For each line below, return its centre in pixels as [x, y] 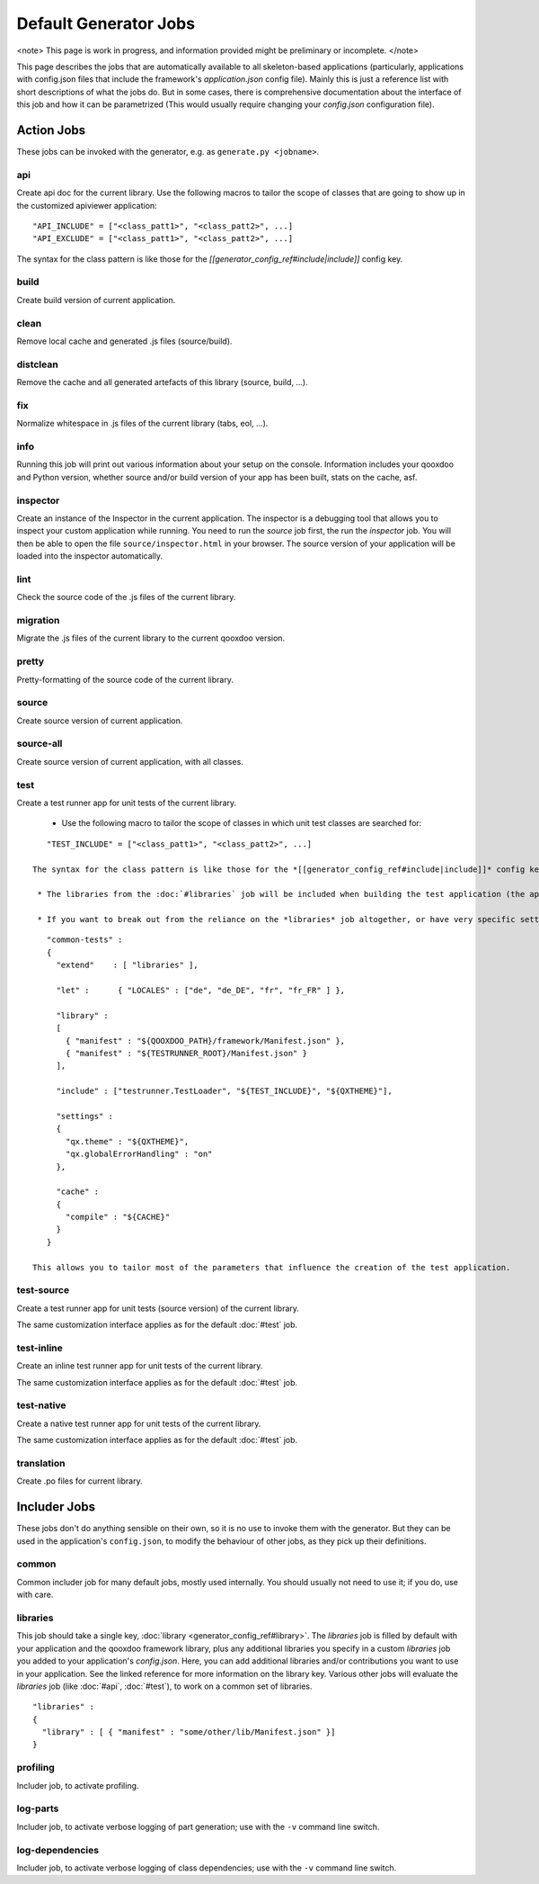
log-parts [38, 1808]
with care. [35, 1595]
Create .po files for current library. [80, 1481]
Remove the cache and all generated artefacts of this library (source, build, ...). [163, 382]
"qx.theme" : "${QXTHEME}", [128, 1141]
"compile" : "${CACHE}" [118, 1217]
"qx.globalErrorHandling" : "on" [139, 1154]
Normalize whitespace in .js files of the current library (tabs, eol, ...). [142, 424]
